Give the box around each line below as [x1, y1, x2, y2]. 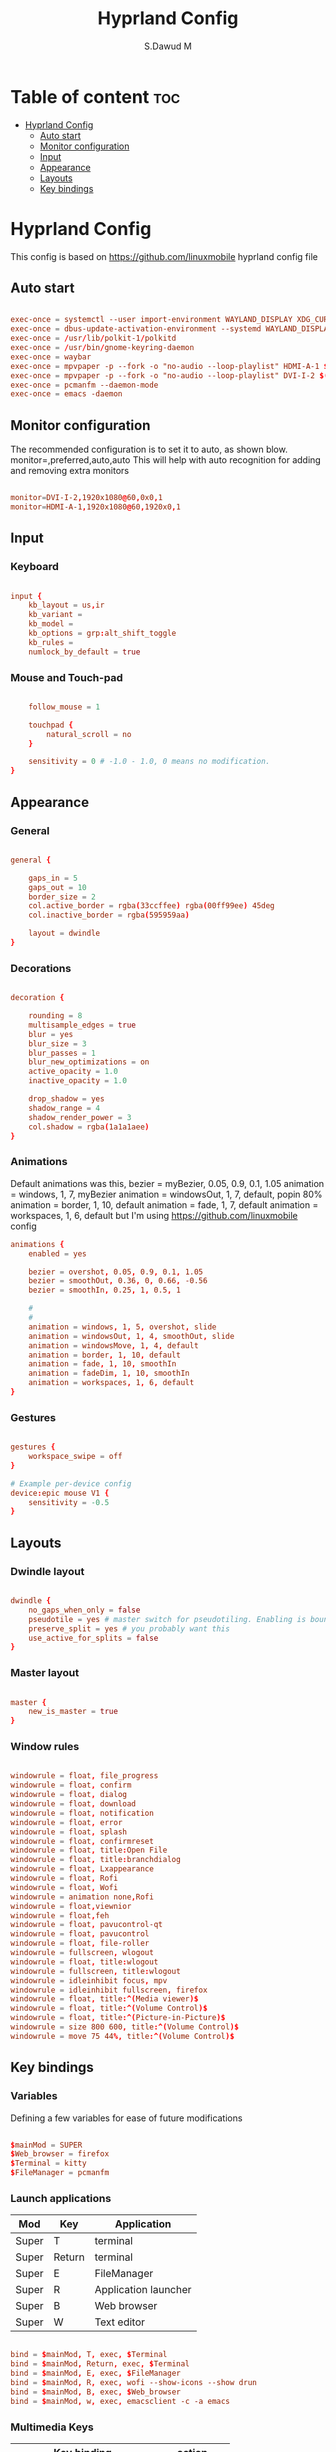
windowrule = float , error [10, 1817, 123, 1827]
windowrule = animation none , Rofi [10, 1892, 155, 1902]
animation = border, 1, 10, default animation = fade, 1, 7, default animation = [10, 1198, 319, 1211]
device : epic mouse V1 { [10, 1488, 110, 1498]
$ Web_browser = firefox [10, 2149, 110, 2159]
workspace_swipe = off [28, 1452, 123, 1462]
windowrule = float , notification [10, 1808, 155, 1818]
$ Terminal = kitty [10, 2158, 87, 2169]
